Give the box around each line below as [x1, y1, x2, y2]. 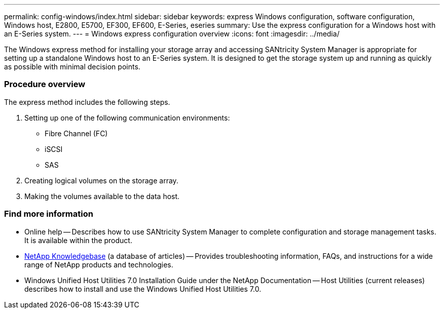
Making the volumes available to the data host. [24, 191, 180, 201]
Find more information [4, 209, 93, 219]
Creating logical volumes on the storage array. [24, 176, 178, 185]
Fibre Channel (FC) [45, 129, 108, 138]
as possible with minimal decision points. [4, 62, 140, 71]
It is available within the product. [24, 236, 132, 245]
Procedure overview [4, 79, 86, 90]
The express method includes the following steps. [4, 97, 170, 106]
